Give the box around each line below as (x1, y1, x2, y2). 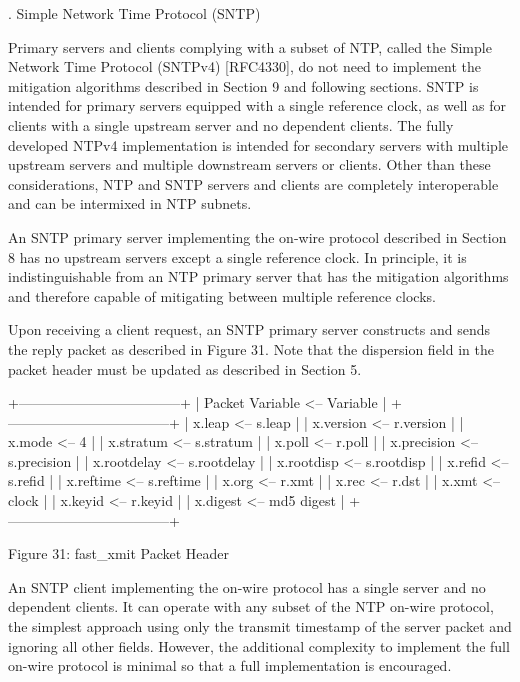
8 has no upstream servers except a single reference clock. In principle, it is (8, 246, 467, 267)
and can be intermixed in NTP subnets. (8, 193, 252, 214)
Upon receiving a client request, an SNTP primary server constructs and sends (8, 319, 490, 340)
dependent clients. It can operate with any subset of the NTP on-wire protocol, (8, 596, 494, 617)
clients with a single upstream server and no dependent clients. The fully (8, 114, 454, 135)
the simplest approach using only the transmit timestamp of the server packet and (8, 616, 512, 637)
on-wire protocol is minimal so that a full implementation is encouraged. (8, 655, 452, 676)
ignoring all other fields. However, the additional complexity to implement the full (8, 635, 510, 656)
